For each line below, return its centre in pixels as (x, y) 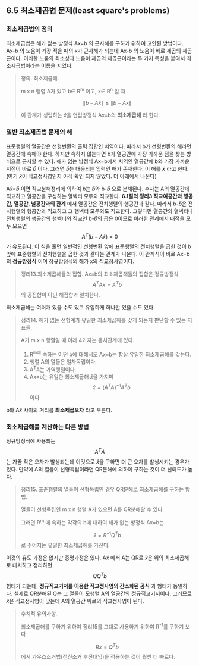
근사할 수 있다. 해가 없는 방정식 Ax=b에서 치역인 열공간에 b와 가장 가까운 (106, 161)
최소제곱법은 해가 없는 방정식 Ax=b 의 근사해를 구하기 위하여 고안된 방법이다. (95, 43)
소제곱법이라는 (23, 65)
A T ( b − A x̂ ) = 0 (100, 236)
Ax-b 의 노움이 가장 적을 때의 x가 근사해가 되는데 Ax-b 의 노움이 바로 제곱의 (94, 51)
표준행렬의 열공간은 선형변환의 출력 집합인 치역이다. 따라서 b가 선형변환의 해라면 (99, 146)
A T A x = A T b (107, 284)
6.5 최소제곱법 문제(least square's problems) (88, 11)
